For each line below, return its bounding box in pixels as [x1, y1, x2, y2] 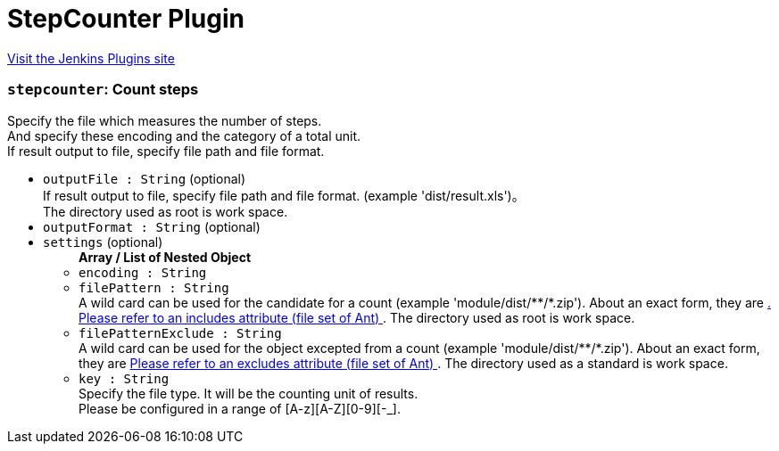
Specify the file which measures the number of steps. [7, 112, 322, 128]
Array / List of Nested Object [79, 249, 252, 265]
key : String [79, 371, 170, 386]
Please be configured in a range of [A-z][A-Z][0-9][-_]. [79, 400, 401, 416]
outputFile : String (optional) [43, 170, 246, 186]
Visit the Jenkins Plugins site [7, 50, 175, 66]
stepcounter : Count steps [7, 80, 199, 99]
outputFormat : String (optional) [43, 218, 261, 234]
